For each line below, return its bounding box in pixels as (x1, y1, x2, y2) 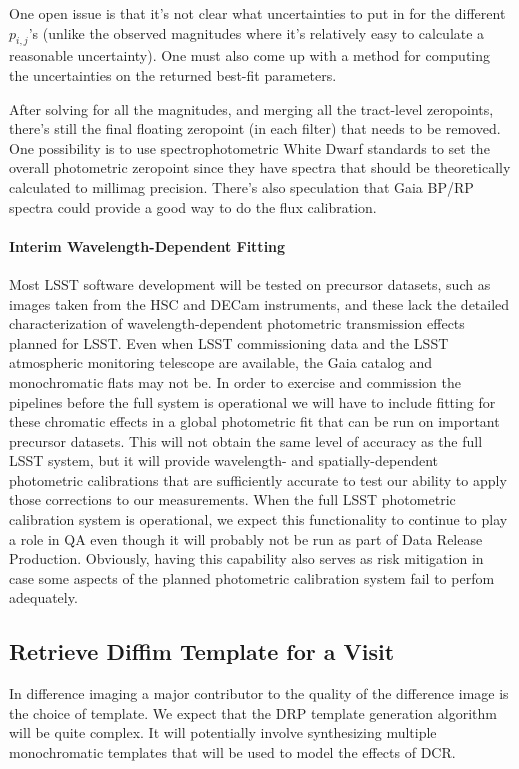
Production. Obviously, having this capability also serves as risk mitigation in (9, 548, 484, 569)
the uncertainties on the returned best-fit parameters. (9, 64, 337, 85)
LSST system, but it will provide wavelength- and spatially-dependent (9, 450, 439, 471)
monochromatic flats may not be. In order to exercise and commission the (9, 371, 461, 392)
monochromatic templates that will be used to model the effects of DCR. (9, 742, 456, 763)
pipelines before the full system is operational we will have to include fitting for (9, 391, 496, 412)
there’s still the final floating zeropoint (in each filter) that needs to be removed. (9, 118, 501, 139)
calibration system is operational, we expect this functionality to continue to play (9, 509, 508, 530)
